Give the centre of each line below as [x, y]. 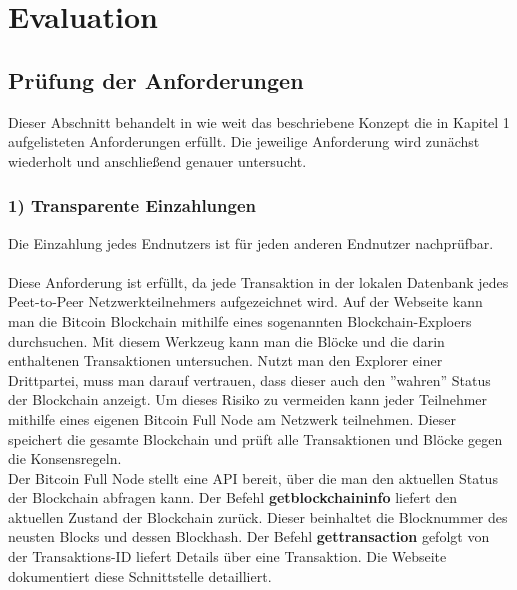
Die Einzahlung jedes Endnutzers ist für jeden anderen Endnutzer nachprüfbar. [251, 242]
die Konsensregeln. [65, 458]
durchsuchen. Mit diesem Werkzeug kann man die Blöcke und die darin [226, 340]
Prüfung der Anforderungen [156, 79]
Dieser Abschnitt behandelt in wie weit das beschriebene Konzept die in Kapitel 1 [259, 121]
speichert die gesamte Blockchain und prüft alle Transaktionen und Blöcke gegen [255, 438]
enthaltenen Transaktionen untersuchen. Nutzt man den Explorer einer [225, 360]
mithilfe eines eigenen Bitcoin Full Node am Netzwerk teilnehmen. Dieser [232, 418]
